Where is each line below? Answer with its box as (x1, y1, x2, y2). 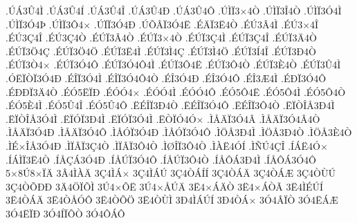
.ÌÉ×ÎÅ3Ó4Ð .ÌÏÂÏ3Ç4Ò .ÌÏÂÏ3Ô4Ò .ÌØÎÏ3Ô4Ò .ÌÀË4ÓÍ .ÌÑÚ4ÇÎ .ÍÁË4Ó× (6, 138, 328, 153)
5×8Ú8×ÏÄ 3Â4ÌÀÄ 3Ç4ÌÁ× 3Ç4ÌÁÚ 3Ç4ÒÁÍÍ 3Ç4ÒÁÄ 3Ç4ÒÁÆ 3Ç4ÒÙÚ (6, 166, 336, 180)
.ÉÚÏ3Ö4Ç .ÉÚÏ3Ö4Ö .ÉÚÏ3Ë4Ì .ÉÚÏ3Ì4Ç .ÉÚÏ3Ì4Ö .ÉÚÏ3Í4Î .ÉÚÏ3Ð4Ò (6, 43, 317, 58)
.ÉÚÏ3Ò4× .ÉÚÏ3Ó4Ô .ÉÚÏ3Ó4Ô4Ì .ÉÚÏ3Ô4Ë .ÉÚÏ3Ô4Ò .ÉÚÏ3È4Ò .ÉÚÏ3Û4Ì (6, 57, 341, 72)
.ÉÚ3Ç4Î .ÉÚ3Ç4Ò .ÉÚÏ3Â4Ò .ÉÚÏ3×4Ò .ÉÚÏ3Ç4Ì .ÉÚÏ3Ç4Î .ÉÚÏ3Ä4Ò (6, 30, 317, 45)
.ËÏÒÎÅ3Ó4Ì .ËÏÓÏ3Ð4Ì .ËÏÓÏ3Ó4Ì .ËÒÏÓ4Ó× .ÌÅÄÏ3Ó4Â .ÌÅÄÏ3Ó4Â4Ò (6, 111, 320, 126)
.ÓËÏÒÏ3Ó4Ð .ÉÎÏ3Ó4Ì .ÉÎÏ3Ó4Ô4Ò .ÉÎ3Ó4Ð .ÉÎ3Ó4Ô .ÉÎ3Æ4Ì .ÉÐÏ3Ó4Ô (6, 70, 327, 85)
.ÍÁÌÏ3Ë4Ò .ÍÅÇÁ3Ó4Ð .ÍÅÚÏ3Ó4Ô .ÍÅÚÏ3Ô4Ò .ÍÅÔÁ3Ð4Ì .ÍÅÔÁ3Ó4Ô (6, 152, 316, 166)
